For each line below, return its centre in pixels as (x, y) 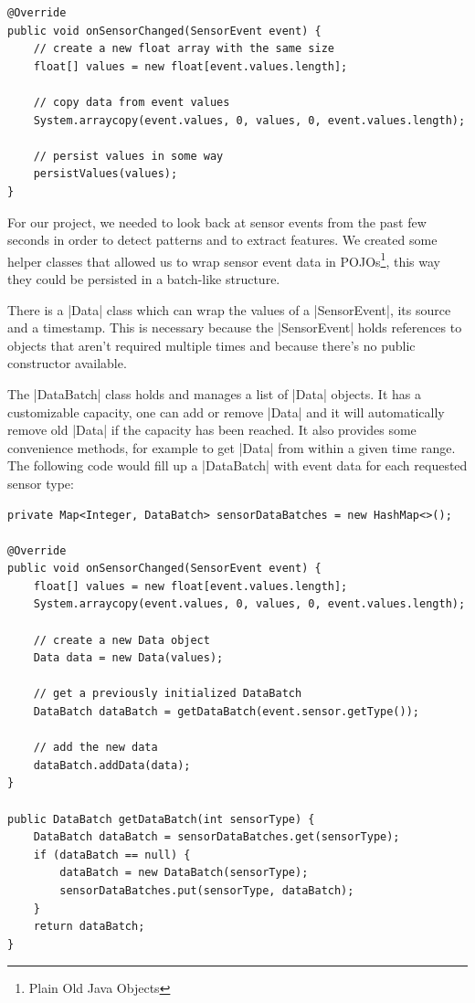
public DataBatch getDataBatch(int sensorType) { (161, 819)
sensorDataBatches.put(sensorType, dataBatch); (207, 890)
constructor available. (67, 363)
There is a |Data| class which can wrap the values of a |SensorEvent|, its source (229, 309)
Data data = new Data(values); (128, 658)
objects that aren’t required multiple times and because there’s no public (211, 345)
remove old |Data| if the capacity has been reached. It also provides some (212, 430)
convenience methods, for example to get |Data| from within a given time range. (232, 447)
